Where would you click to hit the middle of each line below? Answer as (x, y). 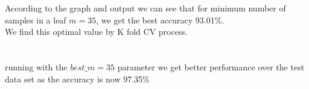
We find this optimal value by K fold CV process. (96, 32)
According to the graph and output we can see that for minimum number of (145, 8)
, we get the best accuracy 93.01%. (160, 20)
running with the (36, 67)
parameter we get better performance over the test (211, 67)
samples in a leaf (36, 20)
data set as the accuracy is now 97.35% (77, 78)
